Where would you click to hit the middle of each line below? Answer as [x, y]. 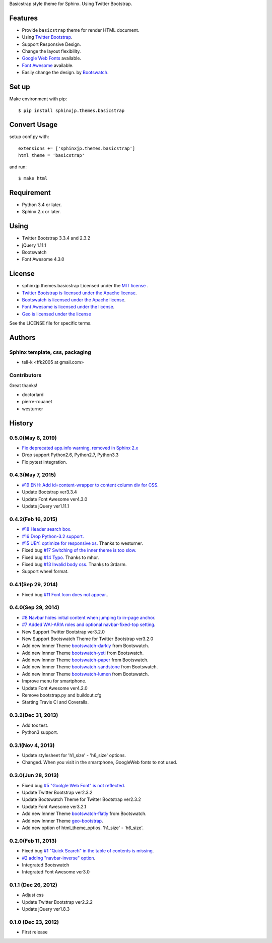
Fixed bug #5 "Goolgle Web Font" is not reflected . [74, 785]
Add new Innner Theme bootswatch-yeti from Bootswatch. [83, 653]
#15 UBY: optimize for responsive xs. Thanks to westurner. [83, 543]
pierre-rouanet [37, 402]
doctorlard [33, 394]
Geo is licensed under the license [57, 314]
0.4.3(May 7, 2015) [33, 475]
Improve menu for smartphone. [54, 681]
